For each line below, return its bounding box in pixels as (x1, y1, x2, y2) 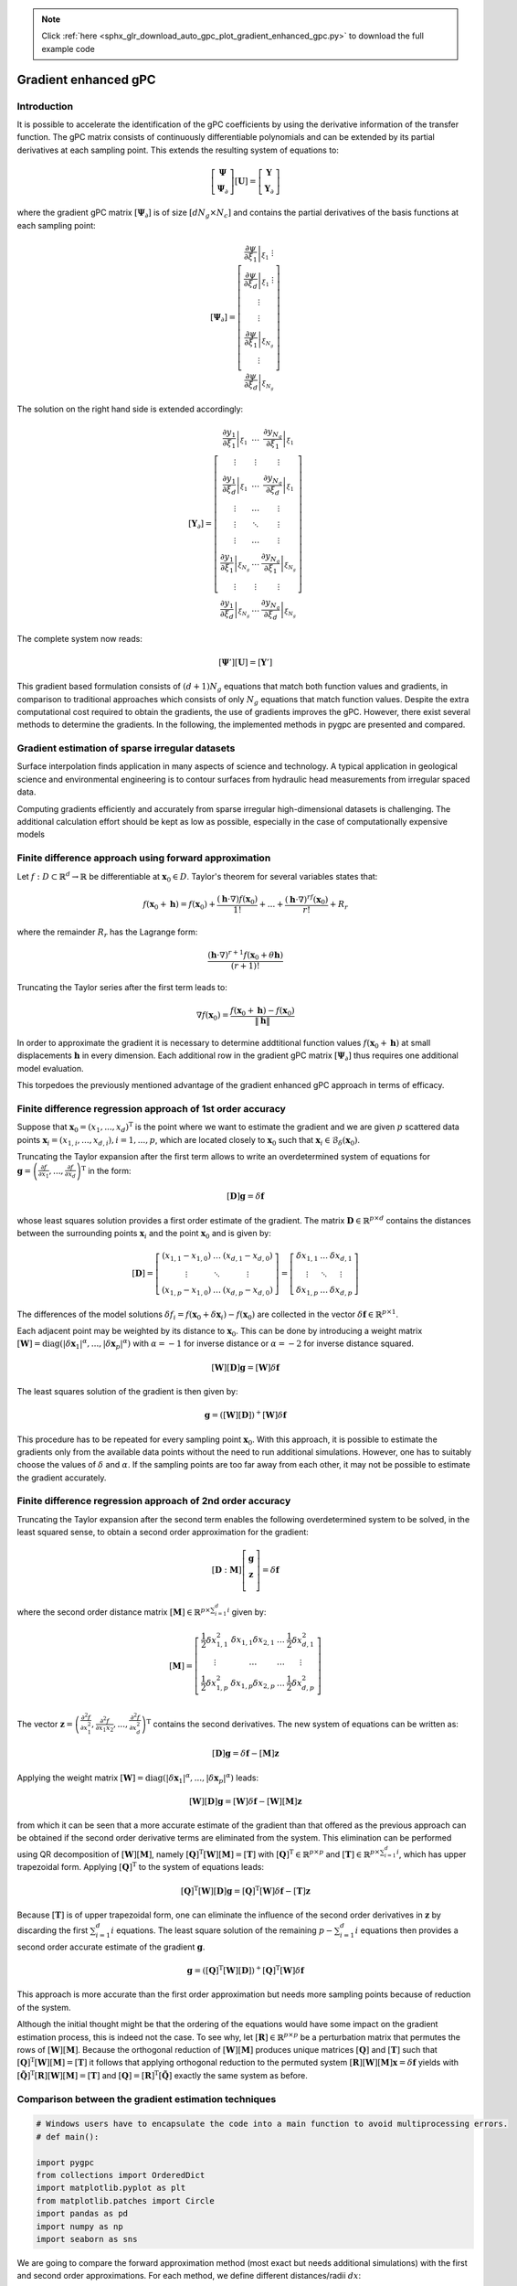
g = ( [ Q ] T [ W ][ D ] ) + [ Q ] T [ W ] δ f (186, 1964, 305, 1976)
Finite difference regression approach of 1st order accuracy (16, 1103, 287, 1115)
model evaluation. (16, 1063, 84, 1074)
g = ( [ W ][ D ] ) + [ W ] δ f (204, 1408, 287, 1421)
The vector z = (16, 1718, 73, 1729)
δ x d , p (329, 1285, 353, 1298)
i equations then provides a (354, 1925, 459, 1936)
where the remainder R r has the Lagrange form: (16, 926, 198, 939)
